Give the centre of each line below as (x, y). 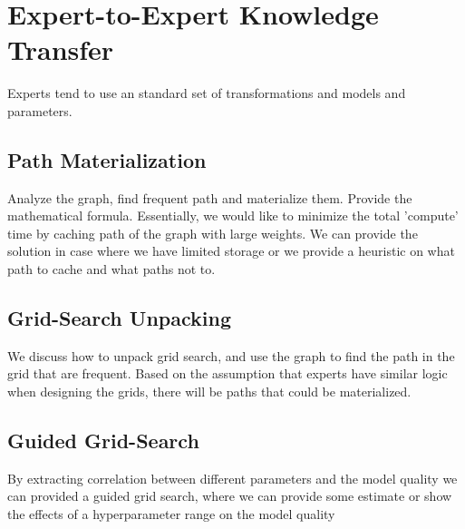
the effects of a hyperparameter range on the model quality (171, 514)
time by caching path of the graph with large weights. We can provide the (213, 233)
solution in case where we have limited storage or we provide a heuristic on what (231, 251)
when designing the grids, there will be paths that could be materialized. (209, 392)
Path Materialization (107, 159)
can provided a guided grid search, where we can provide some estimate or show (230, 496)
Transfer (61, 49)
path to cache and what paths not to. (111, 269)
